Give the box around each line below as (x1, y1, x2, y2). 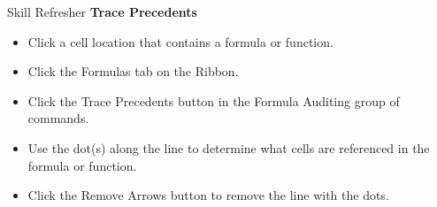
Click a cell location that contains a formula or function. (27, 32, 333, 50)
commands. (27, 109, 89, 127)
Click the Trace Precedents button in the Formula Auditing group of (27, 91, 400, 110)
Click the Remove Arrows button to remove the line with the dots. (27, 186, 389, 204)
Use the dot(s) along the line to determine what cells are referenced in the (27, 138, 430, 157)
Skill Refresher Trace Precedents (7, 3, 197, 20)
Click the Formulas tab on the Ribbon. (27, 62, 239, 80)
